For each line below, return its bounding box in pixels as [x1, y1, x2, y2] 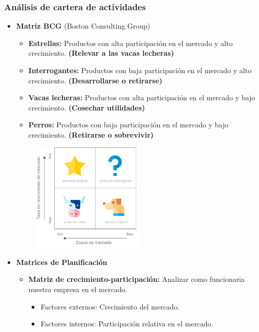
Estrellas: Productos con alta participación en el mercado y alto [28, 37, 233, 48]
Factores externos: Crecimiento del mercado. [40, 301, 180, 312]
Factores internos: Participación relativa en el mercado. [40, 318, 213, 329]
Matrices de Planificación [16, 256, 107, 267]
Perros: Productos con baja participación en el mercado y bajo [28, 119, 228, 130]
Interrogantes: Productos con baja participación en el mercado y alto [28, 65, 252, 75]
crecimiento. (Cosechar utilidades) [28, 102, 145, 113]
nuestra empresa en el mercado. [28, 284, 127, 295]
